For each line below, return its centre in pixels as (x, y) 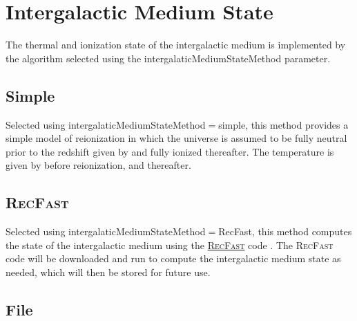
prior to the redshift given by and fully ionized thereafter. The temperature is (170, 151)
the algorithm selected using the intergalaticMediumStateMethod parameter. (168, 58)
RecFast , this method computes (285, 231)
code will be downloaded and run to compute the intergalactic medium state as (173, 258)
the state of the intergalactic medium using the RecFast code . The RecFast (170, 245)
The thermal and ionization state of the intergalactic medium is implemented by (176, 45)
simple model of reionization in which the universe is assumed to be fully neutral (176, 138)
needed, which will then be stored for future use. (108, 272)
